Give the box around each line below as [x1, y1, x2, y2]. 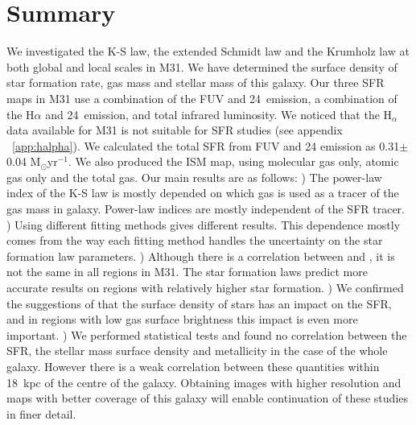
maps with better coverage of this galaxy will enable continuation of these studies [6, 390, 408, 406]
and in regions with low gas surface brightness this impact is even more [6, 311, 358, 328]
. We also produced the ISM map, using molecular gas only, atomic [68, 153, 399, 170]
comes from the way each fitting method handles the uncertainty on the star [6, 232, 383, 249]
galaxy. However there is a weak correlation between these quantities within [6, 358, 380, 374]
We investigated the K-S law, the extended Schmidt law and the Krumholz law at [6, 43, 410, 60]
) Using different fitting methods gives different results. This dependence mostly [6, 216, 401, 233]
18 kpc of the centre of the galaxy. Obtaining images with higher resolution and [6, 373, 402, 390]
